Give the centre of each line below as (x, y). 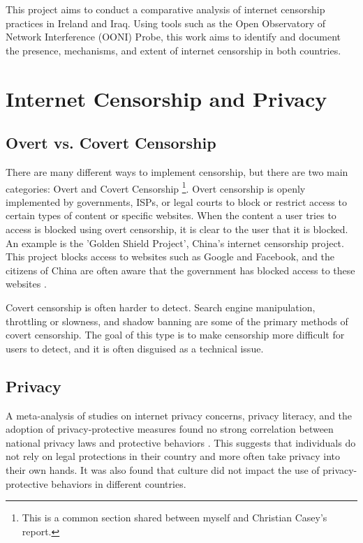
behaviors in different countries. (119, 483)
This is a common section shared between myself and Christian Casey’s (175, 518)
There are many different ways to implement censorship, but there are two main (177, 171)
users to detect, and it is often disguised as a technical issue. (135, 348)
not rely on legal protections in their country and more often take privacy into (173, 456)
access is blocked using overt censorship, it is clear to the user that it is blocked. (177, 229)
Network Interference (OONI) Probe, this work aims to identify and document (173, 37)
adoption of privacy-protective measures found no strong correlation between (170, 429)
